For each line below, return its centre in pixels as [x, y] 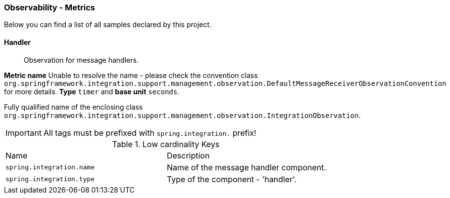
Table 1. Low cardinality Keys [166, 144]
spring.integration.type [50, 179]
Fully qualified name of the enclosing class [74, 107]
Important [24, 133]
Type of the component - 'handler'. [232, 179]
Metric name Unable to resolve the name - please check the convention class [131, 75]
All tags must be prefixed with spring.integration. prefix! [150, 133]
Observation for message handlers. [81, 60]
